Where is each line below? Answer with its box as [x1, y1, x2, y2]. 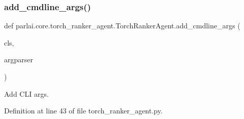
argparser [4, 54, 33, 65]
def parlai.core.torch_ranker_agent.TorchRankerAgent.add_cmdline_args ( [4, 20, 240, 31]
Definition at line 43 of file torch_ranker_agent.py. [4, 105, 163, 116]
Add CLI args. [4, 88, 49, 99]
